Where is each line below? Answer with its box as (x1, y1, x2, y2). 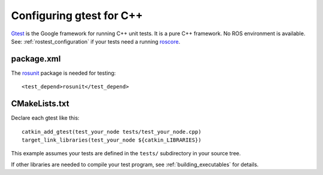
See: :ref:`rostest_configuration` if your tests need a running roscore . (11, 38, 181, 45)
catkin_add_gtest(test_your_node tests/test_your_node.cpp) (22, 128, 202, 135)
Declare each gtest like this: (11, 114, 80, 122)
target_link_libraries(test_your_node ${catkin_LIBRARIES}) (22, 136, 202, 143)
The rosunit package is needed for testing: (11, 69, 116, 76)
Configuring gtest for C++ (11, 9, 143, 22)
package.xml (11, 54, 61, 64)
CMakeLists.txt (11, 99, 70, 109)
